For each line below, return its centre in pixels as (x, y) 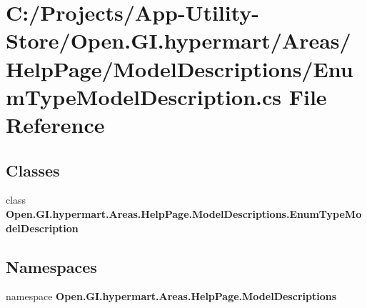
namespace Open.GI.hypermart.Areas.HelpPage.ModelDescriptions (171, 296)
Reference (55, 124)
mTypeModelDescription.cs (144, 96)
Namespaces (51, 266)
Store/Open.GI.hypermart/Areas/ (179, 40)
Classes (33, 170)
